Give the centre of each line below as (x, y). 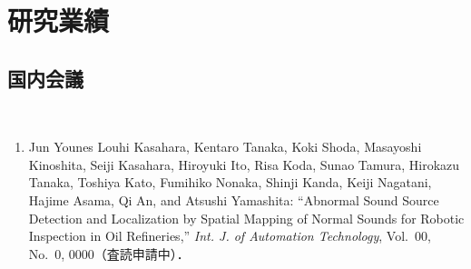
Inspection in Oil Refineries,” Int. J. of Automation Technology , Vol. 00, (230, 236)
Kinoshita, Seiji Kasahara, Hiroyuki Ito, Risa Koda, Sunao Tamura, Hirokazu (244, 164)
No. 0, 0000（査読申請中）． (109, 253)
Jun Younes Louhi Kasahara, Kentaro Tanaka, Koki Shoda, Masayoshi (225, 147)
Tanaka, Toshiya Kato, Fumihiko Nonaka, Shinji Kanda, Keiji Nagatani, (230, 182)
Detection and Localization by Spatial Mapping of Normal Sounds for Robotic (246, 218)
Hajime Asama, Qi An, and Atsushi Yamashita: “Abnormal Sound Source (234, 199)
